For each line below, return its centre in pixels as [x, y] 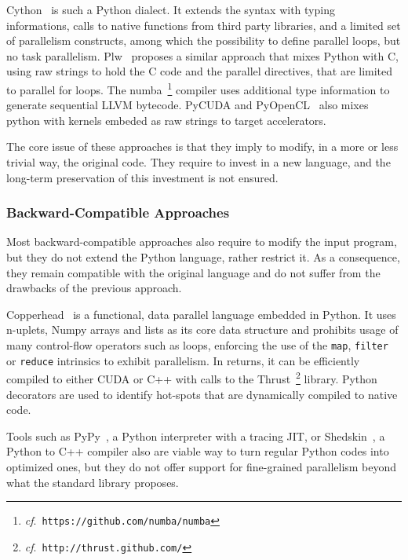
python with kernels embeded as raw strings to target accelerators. [166, 120]
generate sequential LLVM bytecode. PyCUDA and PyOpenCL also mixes [188, 105]
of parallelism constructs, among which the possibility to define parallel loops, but [204, 40]
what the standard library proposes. [93, 482]
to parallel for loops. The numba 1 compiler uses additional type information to [198, 88]
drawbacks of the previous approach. [94, 288]
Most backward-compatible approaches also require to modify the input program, [202, 242]
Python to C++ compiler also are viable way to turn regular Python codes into [198, 451]
